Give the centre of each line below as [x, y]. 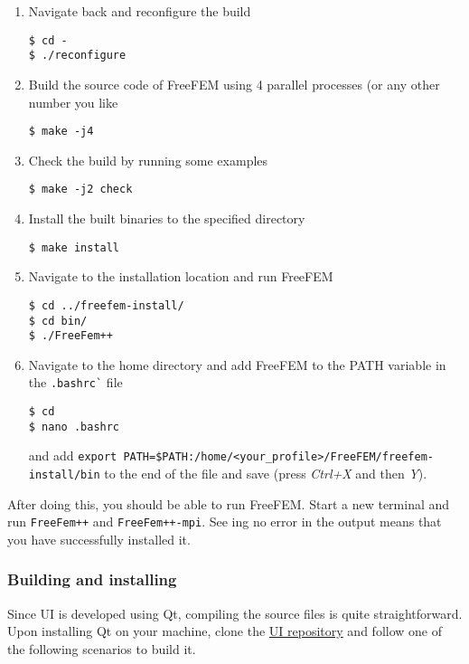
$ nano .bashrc [74, 427]
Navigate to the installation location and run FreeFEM [181, 276]
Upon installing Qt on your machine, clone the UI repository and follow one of [225, 631]
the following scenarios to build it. [102, 648]
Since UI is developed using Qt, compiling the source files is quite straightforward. [235, 613]
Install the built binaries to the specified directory [167, 218]
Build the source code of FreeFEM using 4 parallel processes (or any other [234, 84]
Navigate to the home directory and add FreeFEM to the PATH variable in [237, 364]
